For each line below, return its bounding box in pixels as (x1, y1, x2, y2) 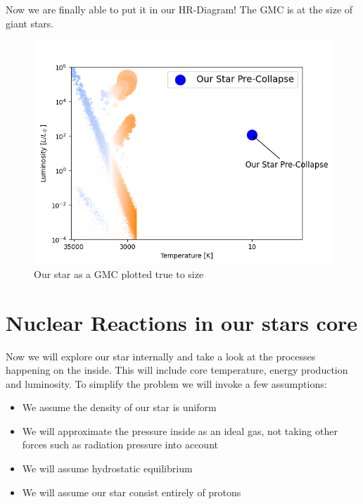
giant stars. (6, 15, 54, 30)
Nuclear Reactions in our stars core (6, 308, 358, 336)
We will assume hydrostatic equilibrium (22, 461, 193, 476)
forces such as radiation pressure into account (22, 437, 218, 452)
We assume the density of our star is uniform (22, 400, 217, 415)
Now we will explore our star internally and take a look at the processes (6, 348, 316, 363)
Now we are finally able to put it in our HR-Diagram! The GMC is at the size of (6, 2, 353, 16)
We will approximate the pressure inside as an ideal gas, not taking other (22, 423, 338, 438)
